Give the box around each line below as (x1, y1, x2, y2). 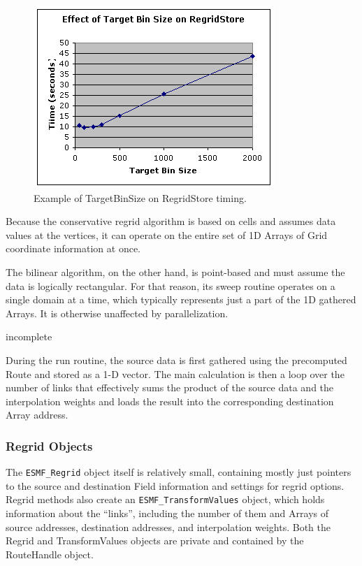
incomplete (6, 329, 52, 344)
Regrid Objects (6, 437, 93, 454)
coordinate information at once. (6, 241, 140, 256)
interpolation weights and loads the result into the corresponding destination (6, 393, 334, 408)
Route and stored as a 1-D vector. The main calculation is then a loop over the (6, 366, 345, 381)
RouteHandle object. (6, 546, 94, 561)
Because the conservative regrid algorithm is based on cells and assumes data (6, 214, 336, 228)
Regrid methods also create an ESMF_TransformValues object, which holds (6, 492, 325, 507)
